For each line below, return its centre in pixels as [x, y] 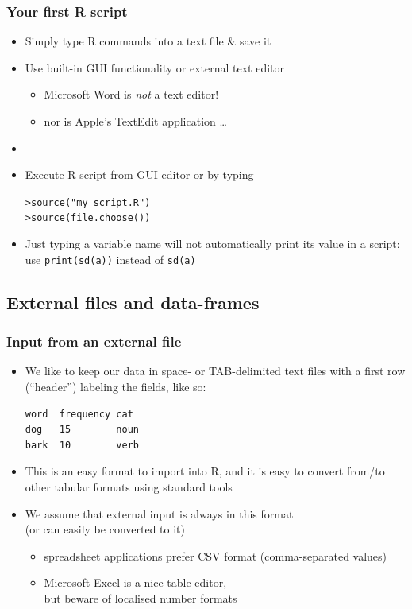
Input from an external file [94, 341]
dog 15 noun [82, 430]
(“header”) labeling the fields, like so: [116, 386]
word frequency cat [79, 414]
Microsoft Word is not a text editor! [131, 94]
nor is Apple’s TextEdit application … [135, 121]
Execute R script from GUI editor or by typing [139, 175]
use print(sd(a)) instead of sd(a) [110, 259]
